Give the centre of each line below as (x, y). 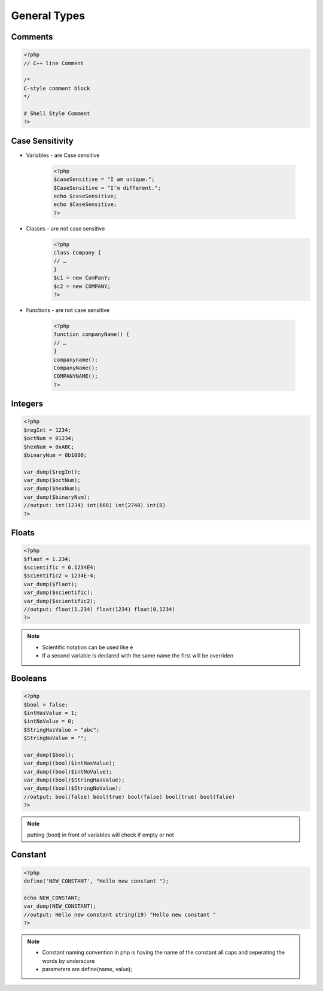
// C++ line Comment (54, 63)
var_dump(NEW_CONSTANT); (60, 906)
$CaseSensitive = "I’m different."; (107, 188)
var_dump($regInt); (52, 472)
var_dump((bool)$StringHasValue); (74, 780)
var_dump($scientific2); (60, 601)
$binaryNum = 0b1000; (55, 455)
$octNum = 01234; (49, 438)
